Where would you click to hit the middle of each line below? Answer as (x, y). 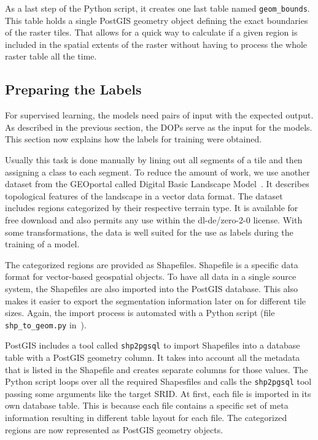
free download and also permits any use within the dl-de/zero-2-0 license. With (154, 219)
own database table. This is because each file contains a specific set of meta (147, 405)
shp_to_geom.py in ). (46, 324)
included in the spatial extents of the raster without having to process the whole (156, 44)
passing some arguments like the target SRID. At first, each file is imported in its (158, 393)
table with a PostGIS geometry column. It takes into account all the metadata (153, 357)
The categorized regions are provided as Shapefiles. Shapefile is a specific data (152, 264)
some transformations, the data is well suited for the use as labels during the (149, 232)
